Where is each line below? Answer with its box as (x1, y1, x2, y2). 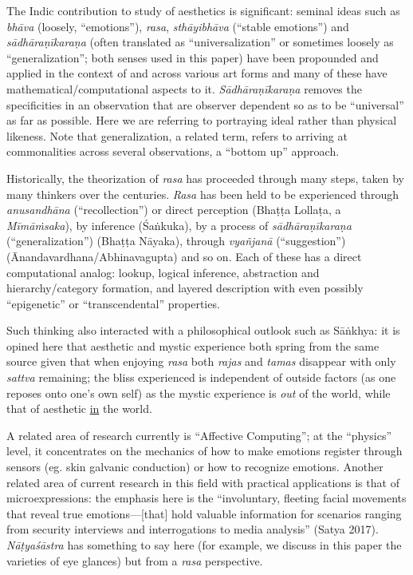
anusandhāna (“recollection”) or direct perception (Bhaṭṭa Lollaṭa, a (6, 201, 341, 218)
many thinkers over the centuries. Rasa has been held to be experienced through (6, 185, 399, 202)
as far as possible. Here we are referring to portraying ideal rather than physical (6, 112, 397, 129)
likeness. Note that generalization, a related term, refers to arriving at (6, 127, 348, 144)
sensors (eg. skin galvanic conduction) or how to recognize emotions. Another (6, 458, 383, 475)
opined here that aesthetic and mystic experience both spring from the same (6, 337, 380, 354)
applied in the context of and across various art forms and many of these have (6, 65, 387, 81)
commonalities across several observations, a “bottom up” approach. (6, 143, 340, 160)
